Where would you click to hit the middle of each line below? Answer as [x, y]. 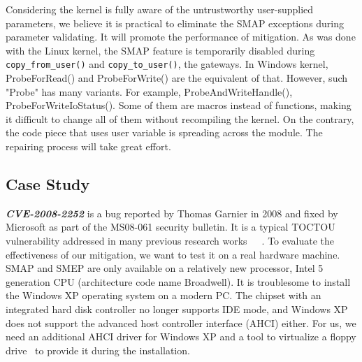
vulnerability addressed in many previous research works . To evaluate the [170, 240]
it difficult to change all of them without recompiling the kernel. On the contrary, [180, 118]
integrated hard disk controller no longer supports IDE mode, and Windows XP [177, 309]
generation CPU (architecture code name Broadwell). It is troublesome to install [178, 281]
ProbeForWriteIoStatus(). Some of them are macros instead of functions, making [179, 105]
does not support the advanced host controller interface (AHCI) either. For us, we [181, 323]
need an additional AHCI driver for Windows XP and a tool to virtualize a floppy [181, 336]
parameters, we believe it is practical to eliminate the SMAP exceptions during [175, 23]
